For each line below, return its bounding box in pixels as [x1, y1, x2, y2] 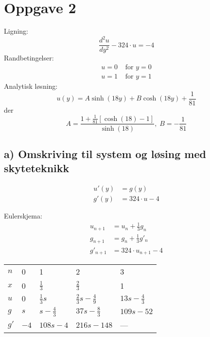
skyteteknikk [4, 160, 70, 176]
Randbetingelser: [4, 53, 54, 63]
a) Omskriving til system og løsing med [4, 146, 206, 161]
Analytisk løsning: [4, 80, 58, 91]
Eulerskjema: [4, 211, 42, 221]
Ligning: [4, 26, 28, 36]
